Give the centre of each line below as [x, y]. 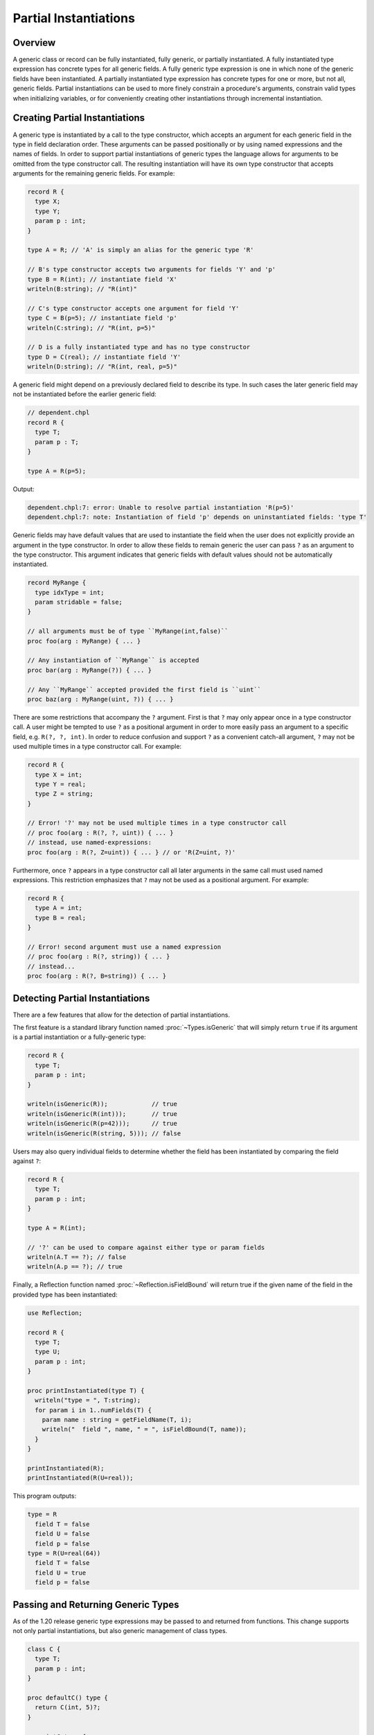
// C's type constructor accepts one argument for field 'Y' [133, 308]
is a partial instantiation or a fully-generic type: [79, 1037]
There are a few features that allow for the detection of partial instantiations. [121, 1015]
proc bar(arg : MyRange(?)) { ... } [90, 670]
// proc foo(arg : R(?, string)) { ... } [99, 957]
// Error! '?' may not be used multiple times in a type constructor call [157, 823]
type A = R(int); [57, 1228]
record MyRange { [57, 583]
